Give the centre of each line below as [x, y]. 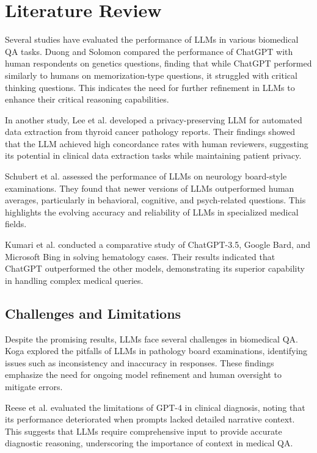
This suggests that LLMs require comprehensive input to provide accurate [144, 431]
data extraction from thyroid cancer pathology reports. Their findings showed [150, 132]
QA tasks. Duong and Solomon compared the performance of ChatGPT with [149, 51]
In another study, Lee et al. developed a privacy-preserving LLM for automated [154, 119]
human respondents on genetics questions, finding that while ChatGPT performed [158, 63]
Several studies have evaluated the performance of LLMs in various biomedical [152, 39]
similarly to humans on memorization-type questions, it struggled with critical [151, 75]
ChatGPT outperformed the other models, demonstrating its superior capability [155, 268]
